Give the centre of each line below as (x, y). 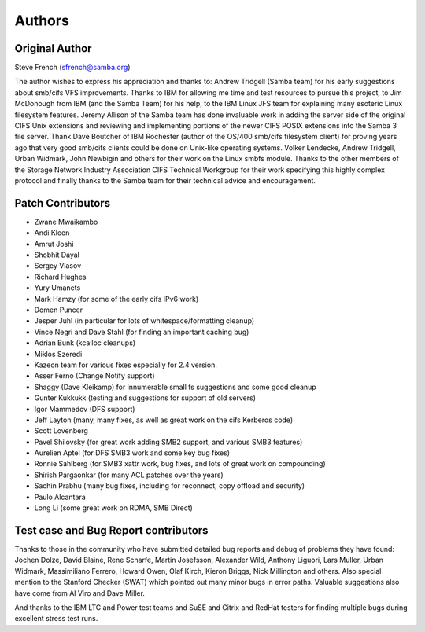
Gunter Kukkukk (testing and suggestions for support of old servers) (145, 398)
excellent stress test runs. (56, 619)
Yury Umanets (57, 288)
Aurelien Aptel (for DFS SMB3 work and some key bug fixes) (132, 453)
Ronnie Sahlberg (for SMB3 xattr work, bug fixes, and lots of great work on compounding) (180, 464)
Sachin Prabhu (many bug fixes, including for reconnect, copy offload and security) (170, 486)
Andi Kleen (52, 233)
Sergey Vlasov (58, 266)
